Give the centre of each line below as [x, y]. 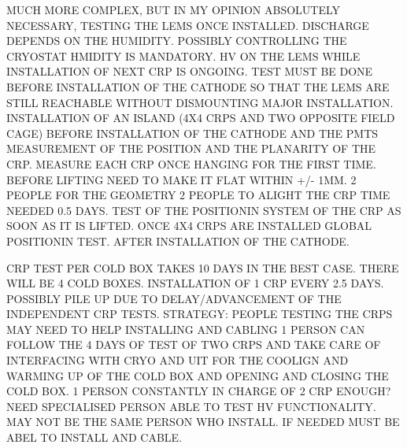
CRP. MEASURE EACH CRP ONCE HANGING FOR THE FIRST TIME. [191, 163]
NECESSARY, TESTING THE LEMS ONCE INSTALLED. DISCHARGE [188, 25]
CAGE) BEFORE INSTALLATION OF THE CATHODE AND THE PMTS [192, 133]
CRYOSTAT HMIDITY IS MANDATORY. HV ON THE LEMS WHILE [183, 56]
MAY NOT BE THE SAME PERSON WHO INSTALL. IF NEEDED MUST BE [203, 422]
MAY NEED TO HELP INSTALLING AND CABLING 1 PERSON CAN [186, 329]
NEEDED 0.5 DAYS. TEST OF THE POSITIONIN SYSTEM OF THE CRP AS [204, 210]
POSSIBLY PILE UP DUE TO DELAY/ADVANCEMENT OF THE [174, 298]
